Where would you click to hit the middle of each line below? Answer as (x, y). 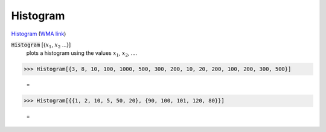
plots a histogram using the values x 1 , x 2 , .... (82, 54)
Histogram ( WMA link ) (39, 34)
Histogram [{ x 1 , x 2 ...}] (41, 45)
